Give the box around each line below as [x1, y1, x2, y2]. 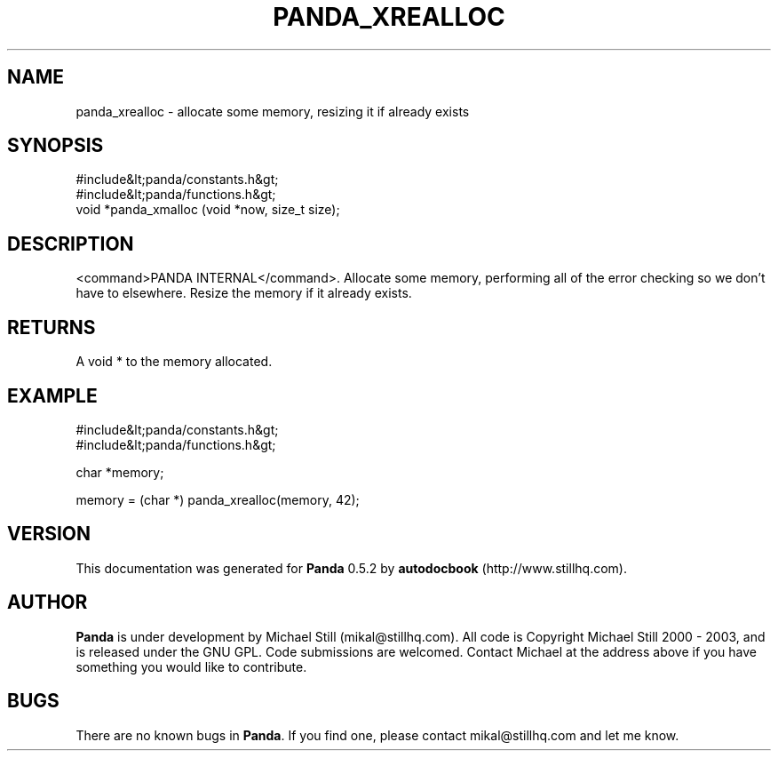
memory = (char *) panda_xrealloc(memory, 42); [75, 491, 360, 507]
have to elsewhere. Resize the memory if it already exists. [75, 285, 412, 301]
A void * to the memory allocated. [75, 354, 273, 370]
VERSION [7, 523, 91, 546]
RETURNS [7, 315, 96, 339]
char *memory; [75, 464, 164, 480]
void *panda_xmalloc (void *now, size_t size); [75, 202, 340, 218]
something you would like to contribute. [75, 658, 307, 674]
